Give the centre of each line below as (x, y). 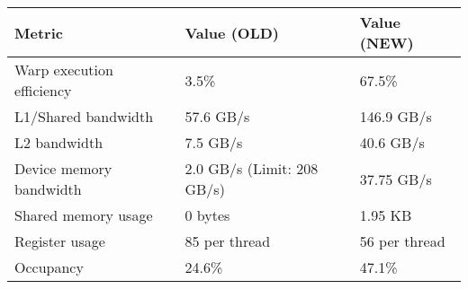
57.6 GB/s (217, 116)
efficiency (43, 90)
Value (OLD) (232, 32)
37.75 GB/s (396, 179)
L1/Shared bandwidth (84, 116)
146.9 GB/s (396, 116)
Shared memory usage (84, 215)
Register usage (60, 241)
